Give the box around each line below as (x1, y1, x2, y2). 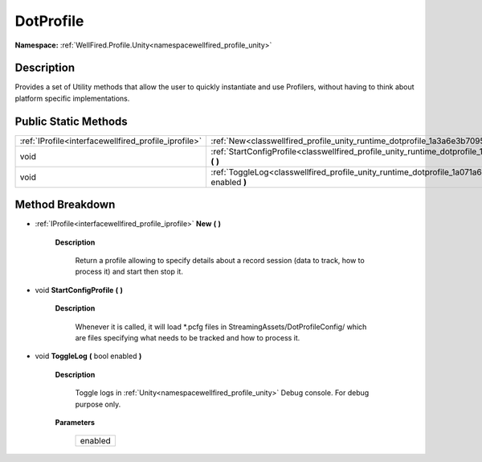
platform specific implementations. (14, 93, 130, 103)
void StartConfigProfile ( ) (35, 285, 124, 295)
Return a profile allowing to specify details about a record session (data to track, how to (75, 256, 365, 266)
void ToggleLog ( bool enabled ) (35, 351, 142, 361)
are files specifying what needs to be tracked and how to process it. (75, 333, 300, 342)
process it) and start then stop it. (75, 266, 184, 277)
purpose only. (75, 399, 121, 409)
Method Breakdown (14, 198, 116, 212)
